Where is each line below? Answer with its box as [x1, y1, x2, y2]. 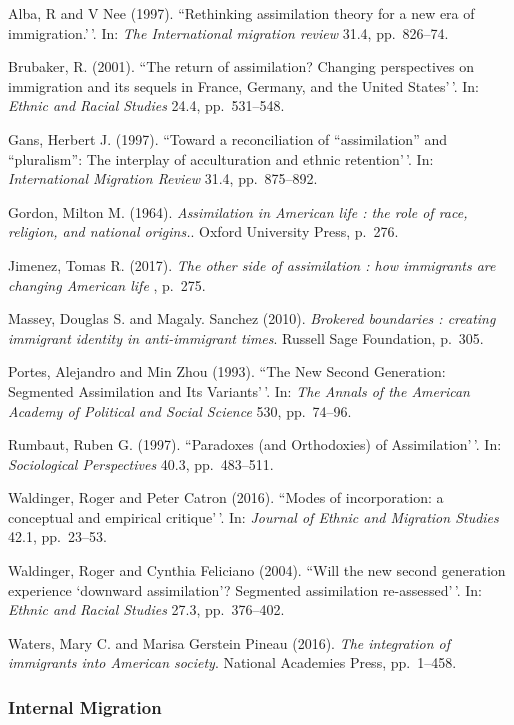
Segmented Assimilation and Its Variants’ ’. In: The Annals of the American [8, 380, 470, 401]
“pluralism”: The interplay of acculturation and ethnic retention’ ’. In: [8, 148, 434, 169]
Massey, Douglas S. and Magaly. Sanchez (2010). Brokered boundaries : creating [8, 308, 496, 329]
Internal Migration [8, 694, 162, 719]
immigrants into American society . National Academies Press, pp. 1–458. [8, 652, 457, 673]
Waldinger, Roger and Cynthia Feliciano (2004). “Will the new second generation [8, 560, 506, 581]
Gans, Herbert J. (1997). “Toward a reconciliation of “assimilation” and [8, 128, 447, 149]
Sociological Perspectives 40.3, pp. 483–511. [8, 453, 274, 474]
